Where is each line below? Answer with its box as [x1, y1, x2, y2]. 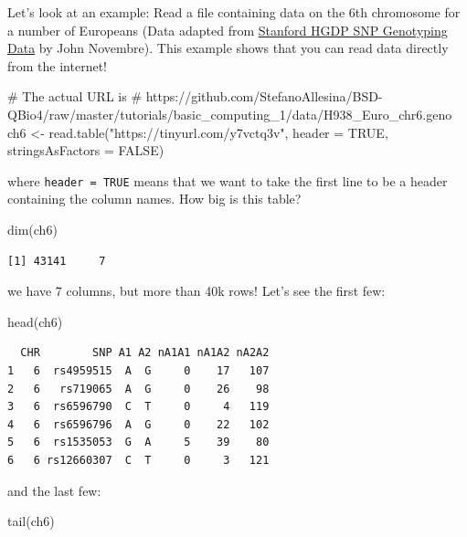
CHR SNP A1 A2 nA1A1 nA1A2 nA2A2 [20, 346, 270, 360]
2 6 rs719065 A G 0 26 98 [7, 382, 270, 395]
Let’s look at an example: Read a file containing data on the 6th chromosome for [7, 3, 461, 21]
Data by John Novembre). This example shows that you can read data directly [7, 38, 449, 58]
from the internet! [7, 56, 107, 75]
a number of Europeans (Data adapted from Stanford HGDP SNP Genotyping [7, 20, 448, 39]
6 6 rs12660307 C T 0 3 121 [7, 453, 270, 467]
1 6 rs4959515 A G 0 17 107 [7, 363, 270, 377]
